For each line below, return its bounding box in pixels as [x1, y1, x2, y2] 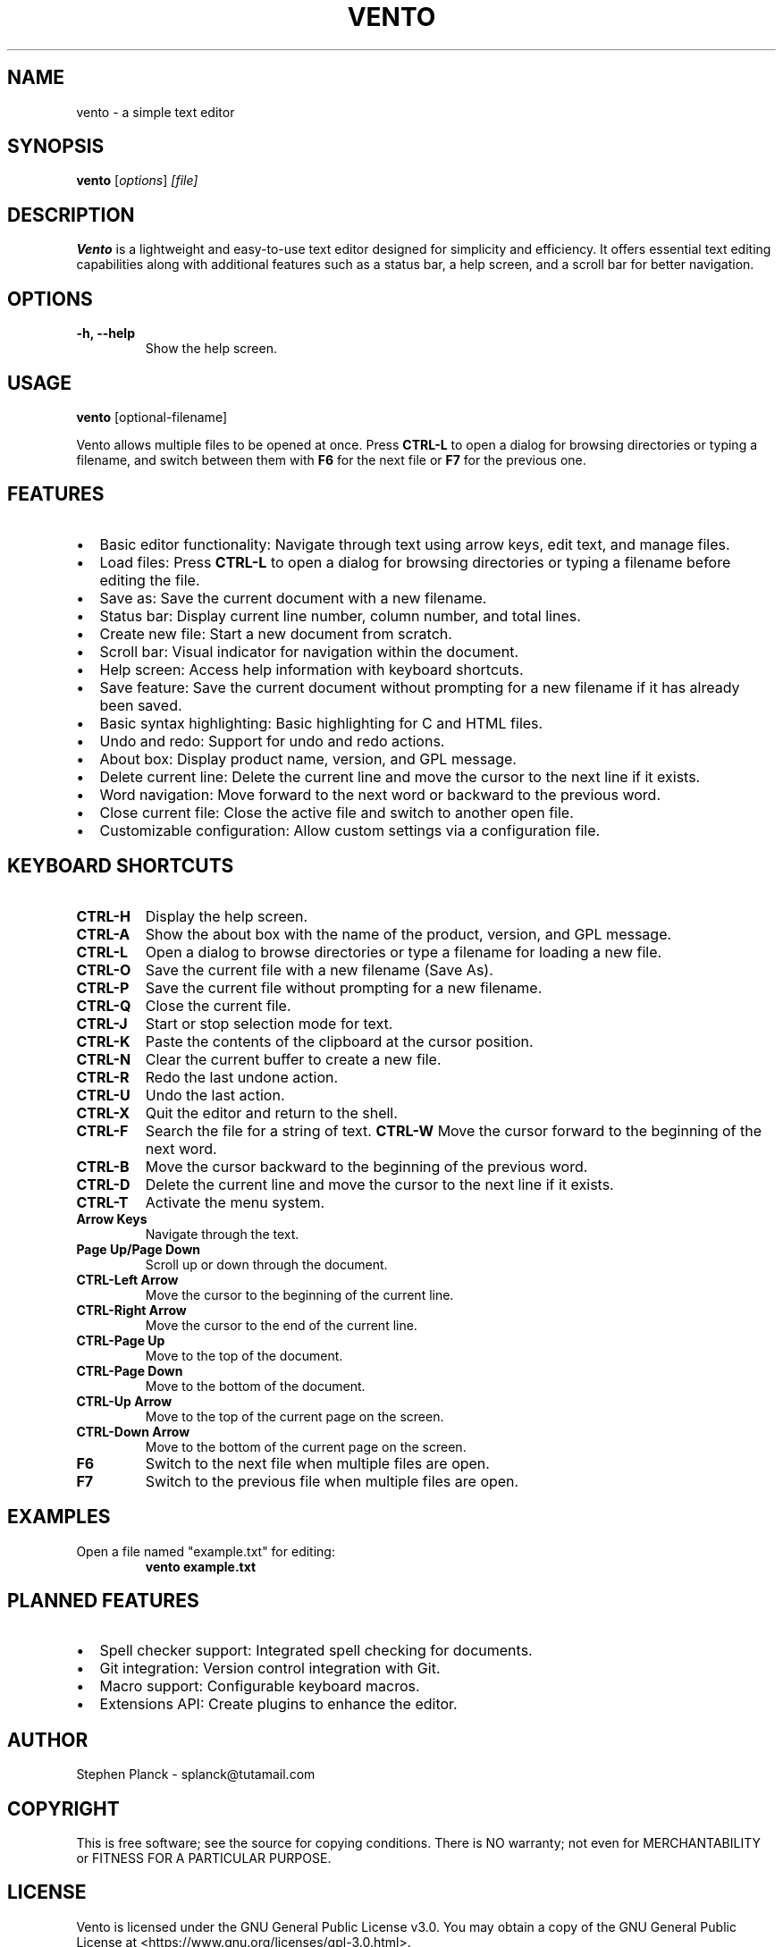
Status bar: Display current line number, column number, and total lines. [99, 606, 581, 625]
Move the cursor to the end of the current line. [145, 1317, 417, 1333]
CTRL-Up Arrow [76, 1393, 173, 1409]
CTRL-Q [76, 996, 131, 1015]
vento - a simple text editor [76, 104, 235, 120]
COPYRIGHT [7, 1797, 120, 1820]
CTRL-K [76, 1032, 130, 1050]
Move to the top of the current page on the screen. [145, 1408, 444, 1424]
